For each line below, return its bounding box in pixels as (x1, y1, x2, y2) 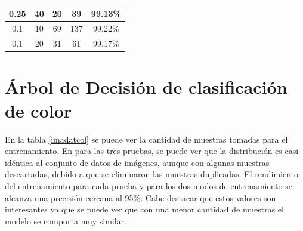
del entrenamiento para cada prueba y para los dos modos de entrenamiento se (5, 179, 292, 192)
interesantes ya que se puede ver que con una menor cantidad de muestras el (5, 203, 284, 215)
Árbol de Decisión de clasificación (5, 75, 287, 99)
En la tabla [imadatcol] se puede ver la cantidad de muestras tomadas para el (5, 133, 288, 145)
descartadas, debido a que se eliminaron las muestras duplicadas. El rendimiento (5, 168, 299, 180)
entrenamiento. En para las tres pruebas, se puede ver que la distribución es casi (5, 144, 299, 157)
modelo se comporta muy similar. (5, 214, 126, 227)
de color (5, 98, 72, 122)
